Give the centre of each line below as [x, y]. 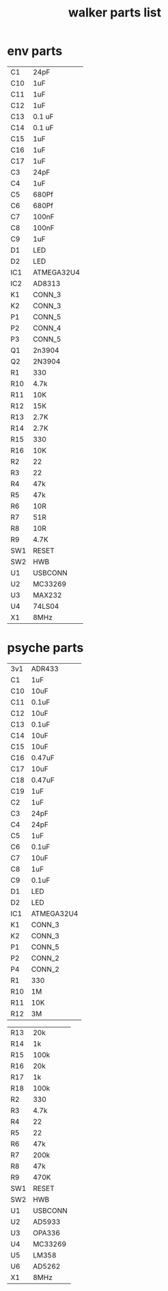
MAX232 [47, 595]
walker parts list [115, 13]
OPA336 [46, 1233]
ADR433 [45, 668]
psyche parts [45, 648]
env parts [35, 51]
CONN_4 [47, 328]
